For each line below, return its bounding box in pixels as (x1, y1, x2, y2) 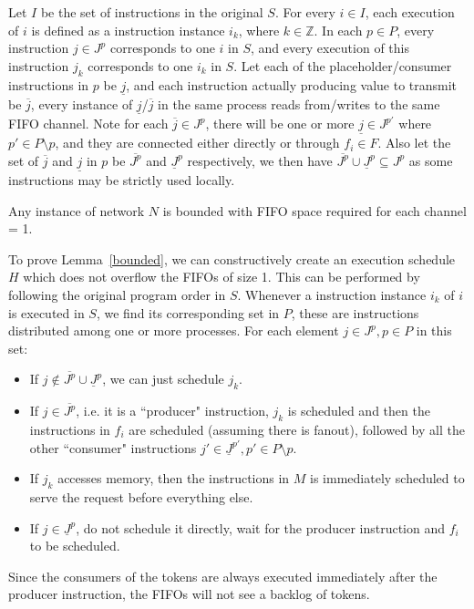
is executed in (8, 303, 85, 322)
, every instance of (30, 94, 133, 113)
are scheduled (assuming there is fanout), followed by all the (129, 419, 465, 439)
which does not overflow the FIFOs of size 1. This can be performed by (23, 267, 420, 286)
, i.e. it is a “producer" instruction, (76, 401, 269, 420)
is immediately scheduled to (310, 469, 465, 488)
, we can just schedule (102, 369, 224, 388)
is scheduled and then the (287, 401, 430, 420)
